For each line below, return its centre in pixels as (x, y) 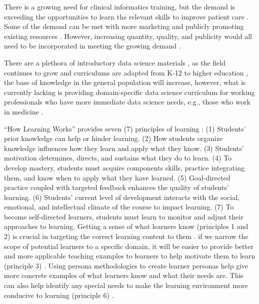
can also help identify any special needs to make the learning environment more (126, 285)
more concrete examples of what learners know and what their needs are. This (124, 275)
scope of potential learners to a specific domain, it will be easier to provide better (129, 246)
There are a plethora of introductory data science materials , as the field (115, 62)
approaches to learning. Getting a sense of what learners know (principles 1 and (126, 226)
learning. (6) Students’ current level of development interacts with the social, (122, 197)
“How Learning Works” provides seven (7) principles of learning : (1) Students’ (125, 128)
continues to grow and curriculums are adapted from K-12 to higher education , (126, 72)
